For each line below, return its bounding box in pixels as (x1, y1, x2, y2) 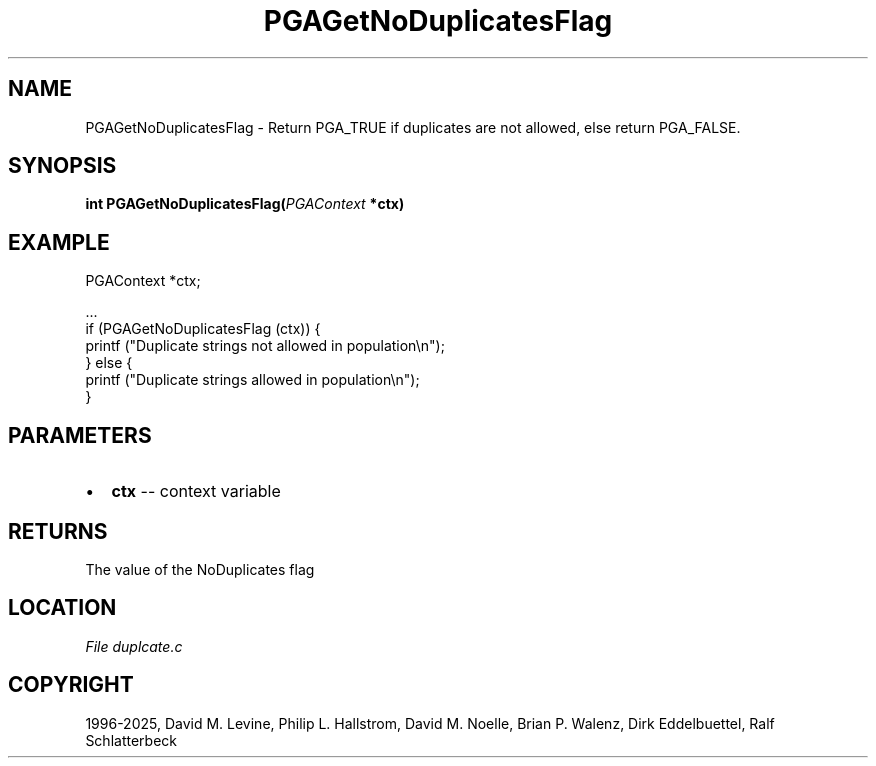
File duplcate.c (85, 637, 183, 655)
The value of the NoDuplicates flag (85, 560, 315, 578)
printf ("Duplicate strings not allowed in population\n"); (85, 337, 445, 355)
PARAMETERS (8, 422, 152, 448)
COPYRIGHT (8, 672, 134, 698)
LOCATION (8, 595, 117, 621)
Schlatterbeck (85, 731, 177, 749)
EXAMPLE (8, 229, 110, 255)
